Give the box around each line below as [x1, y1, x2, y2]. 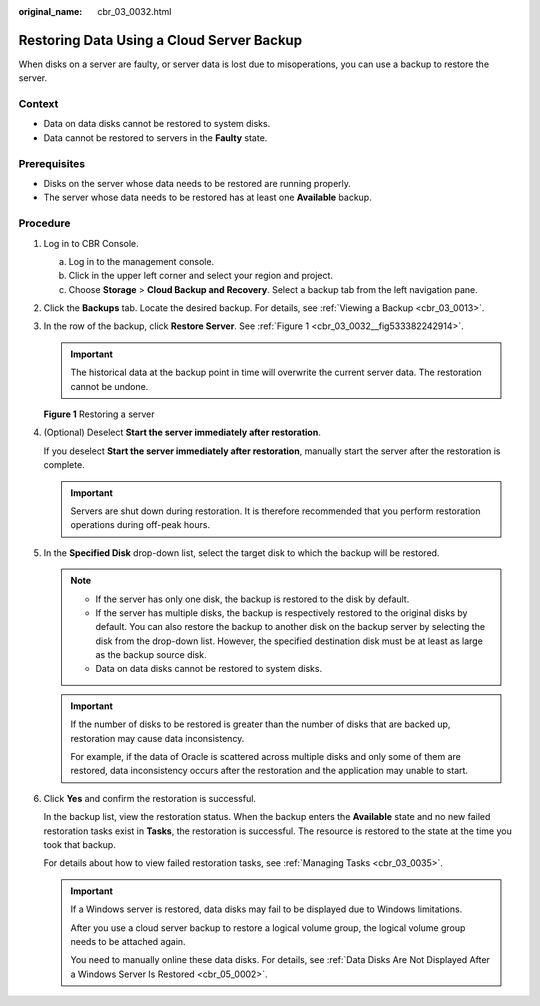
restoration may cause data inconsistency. [70, 732, 245, 744]
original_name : [18, 6, 83, 17]
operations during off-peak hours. [70, 519, 210, 531]
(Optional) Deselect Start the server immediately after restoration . [43, 426, 322, 439]
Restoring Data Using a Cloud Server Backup [18, 31, 303, 49]
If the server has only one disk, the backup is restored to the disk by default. [95, 593, 410, 605]
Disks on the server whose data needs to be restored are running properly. [43, 177, 352, 189]
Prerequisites [18, 156, 85, 170]
